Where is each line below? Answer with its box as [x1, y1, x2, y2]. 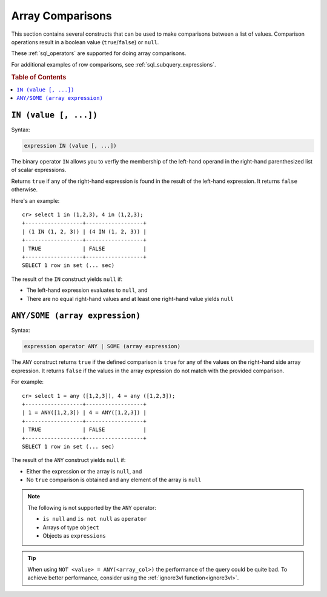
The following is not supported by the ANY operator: [27, 504, 157, 511]
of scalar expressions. [11, 167, 67, 174]
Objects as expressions [42, 532, 106, 539]
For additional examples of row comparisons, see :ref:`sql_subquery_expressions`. [11, 61, 216, 68]
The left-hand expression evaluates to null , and [26, 286, 148, 294]
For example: [11, 378, 44, 386]
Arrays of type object [42, 524, 99, 531]
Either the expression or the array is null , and [26, 467, 142, 475]
